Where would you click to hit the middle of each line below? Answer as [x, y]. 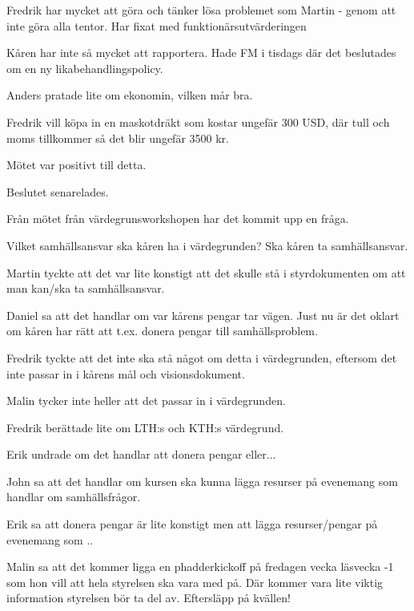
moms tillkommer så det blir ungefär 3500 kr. [118, 138]
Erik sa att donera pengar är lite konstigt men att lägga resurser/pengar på [192, 524]
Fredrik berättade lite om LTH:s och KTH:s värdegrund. [145, 427]
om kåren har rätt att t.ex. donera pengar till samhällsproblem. [162, 331]
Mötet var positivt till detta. [76, 165]
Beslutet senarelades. [58, 191]
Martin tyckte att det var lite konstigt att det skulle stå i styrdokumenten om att [206, 272]
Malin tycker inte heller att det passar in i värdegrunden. [146, 401]
